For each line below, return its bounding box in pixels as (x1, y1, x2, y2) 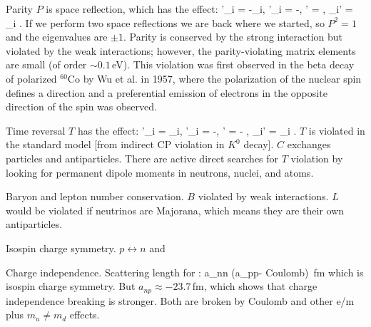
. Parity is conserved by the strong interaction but (123, 29, 343, 44)
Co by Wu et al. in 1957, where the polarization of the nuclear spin (67, 71, 362, 85)
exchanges (287, 137, 331, 152)
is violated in (308, 123, 365, 137)
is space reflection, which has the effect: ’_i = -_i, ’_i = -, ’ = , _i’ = (46, 1, 353, 16)
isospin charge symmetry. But (6, 279, 136, 294)
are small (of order (6, 57, 87, 72)
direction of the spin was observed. (6, 99, 157, 114)
